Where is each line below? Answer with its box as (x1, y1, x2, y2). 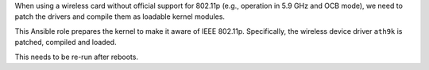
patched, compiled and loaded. (14, 38, 117, 47)
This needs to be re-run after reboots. (14, 52, 139, 61)
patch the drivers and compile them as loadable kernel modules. (14, 12, 226, 21)
